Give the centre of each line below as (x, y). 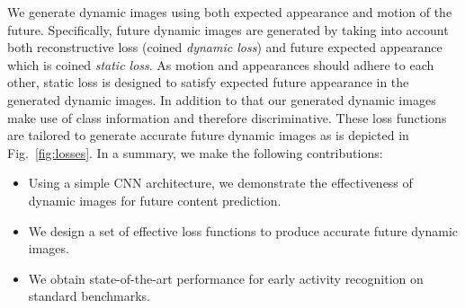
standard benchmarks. (89, 296)
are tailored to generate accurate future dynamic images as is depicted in (208, 135)
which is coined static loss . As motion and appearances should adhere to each (221, 64)
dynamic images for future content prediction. (155, 200)
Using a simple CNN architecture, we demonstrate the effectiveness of (220, 183)
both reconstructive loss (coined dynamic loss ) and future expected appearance (225, 47)
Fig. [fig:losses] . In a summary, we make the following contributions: (195, 152)
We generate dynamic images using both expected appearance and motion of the (230, 12)
